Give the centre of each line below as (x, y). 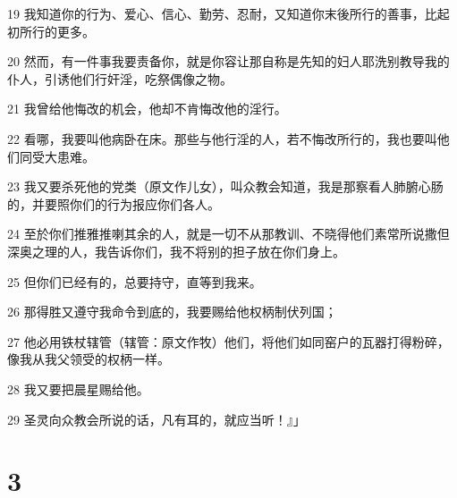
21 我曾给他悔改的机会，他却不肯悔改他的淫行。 (147, 109)
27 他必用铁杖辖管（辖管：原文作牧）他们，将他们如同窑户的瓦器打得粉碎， (228, 341)
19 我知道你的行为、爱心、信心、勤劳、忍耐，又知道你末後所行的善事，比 (222, 13)
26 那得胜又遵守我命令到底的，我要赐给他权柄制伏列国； (172, 312)
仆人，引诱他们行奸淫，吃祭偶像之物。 (120, 78)
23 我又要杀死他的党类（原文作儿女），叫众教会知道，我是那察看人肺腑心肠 (225, 186)
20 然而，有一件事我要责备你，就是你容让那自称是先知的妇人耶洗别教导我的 (228, 61)
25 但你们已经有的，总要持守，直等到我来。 (135, 281)
